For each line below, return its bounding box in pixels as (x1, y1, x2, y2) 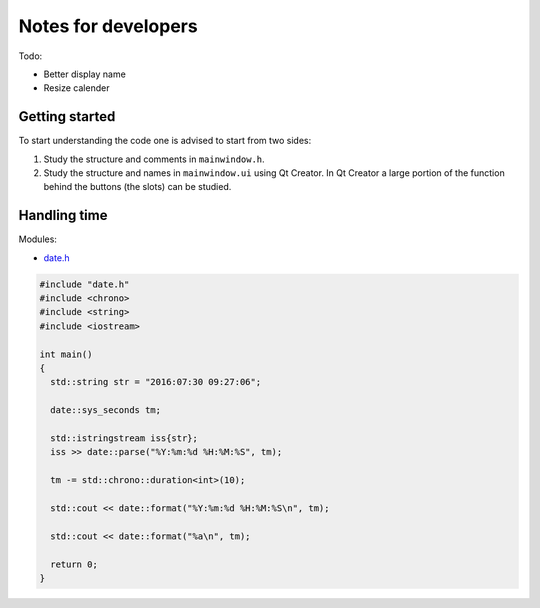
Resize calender (43, 82, 110, 94)
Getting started (18, 108, 116, 125)
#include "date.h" (39, 278, 130, 290)
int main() (39, 348, 93, 360)
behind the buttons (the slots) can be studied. (43, 181, 232, 193)
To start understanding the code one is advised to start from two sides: (18, 135, 312, 147)
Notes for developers (18, 15, 199, 37)
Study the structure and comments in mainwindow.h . (43, 153, 265, 165)
